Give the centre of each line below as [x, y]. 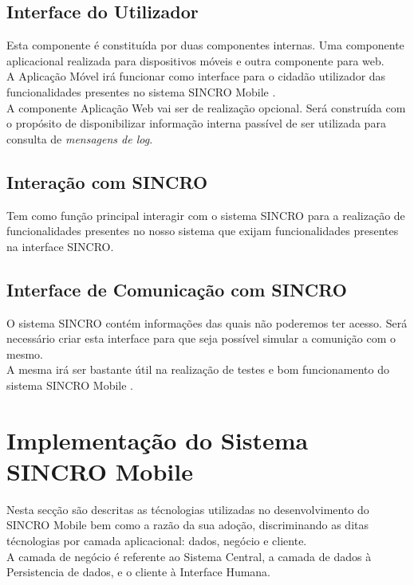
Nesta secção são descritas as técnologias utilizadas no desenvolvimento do [188, 509]
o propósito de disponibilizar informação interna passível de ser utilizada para [196, 123]
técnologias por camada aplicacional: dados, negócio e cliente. [157, 541]
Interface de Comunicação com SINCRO [177, 289]
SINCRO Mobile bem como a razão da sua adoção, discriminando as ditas [188, 525]
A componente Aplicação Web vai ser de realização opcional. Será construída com [206, 107]
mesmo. [25, 353]
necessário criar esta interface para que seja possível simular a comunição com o [201, 338]
